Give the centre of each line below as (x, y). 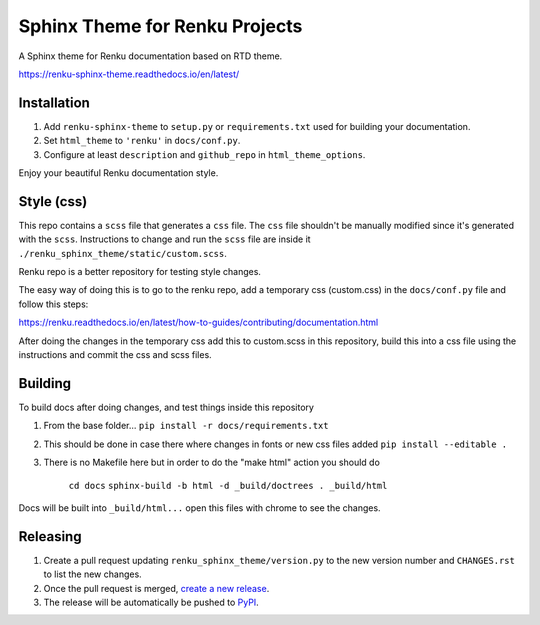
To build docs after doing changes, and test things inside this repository (166, 407)
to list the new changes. (92, 574)
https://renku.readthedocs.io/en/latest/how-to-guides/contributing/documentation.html (198, 322)
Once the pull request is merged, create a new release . (156, 588)
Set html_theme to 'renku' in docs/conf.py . (142, 141)
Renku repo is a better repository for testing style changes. (140, 272)
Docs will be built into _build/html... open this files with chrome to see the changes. (199, 507)
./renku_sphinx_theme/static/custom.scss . (122, 253)
